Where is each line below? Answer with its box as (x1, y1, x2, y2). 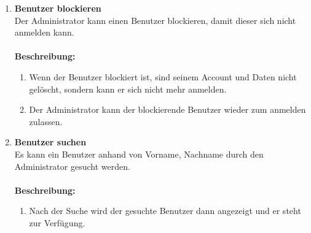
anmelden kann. (14, 26, 74, 39)
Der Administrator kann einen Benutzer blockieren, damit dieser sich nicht (14, 13, 296, 26)
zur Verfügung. (29, 216, 85, 229)
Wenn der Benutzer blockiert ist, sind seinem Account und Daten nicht (29, 70, 297, 83)
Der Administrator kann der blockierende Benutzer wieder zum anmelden (29, 103, 306, 116)
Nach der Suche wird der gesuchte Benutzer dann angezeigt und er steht (29, 204, 301, 217)
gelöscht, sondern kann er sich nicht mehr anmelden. (29, 82, 227, 95)
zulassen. (29, 115, 63, 128)
